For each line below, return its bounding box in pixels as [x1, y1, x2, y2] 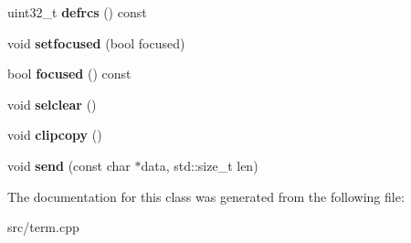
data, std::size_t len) [141, 155, 258, 174]
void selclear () [7, 94, 97, 113]
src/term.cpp [7, 217, 79, 237]
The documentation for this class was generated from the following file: [7, 186, 405, 206]
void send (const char [7, 155, 131, 174]
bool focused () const [7, 64, 132, 83]
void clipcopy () [7, 125, 102, 144]
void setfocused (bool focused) [7, 33, 185, 52]
